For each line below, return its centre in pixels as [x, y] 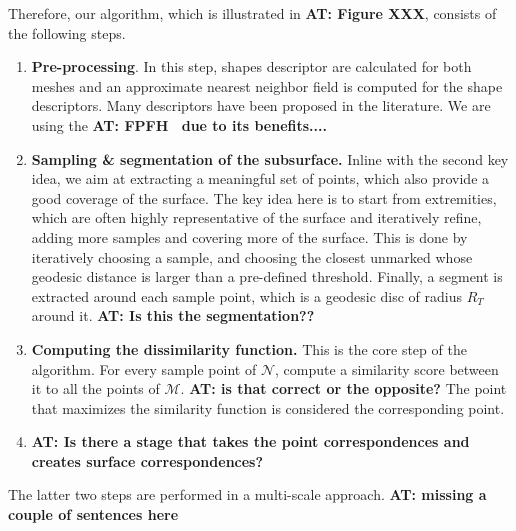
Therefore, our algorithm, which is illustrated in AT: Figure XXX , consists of [252, 13]
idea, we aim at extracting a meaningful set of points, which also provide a [260, 178]
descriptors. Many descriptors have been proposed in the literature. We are [261, 105]
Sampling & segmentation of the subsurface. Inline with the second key [270, 158]
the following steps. [67, 32]
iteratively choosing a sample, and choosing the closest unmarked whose [252, 256]
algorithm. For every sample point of [144, 368]
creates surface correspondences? [147, 460]
